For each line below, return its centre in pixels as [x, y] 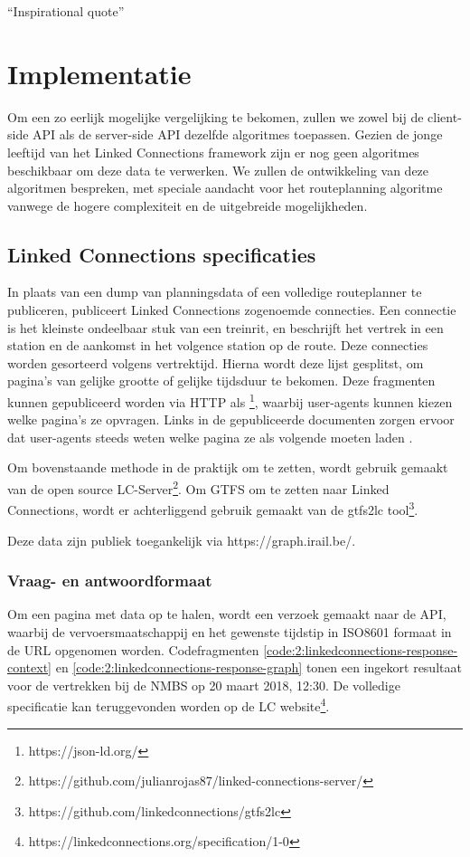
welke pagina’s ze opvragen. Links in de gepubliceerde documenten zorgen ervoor [231, 419]
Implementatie [99, 73]
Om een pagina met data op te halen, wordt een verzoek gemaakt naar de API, [227, 614]
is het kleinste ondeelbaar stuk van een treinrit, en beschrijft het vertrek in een [226, 327]
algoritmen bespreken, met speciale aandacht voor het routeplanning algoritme [225, 188]
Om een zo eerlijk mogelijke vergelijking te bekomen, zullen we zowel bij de [216, 116]
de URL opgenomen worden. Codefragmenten [133, 649]
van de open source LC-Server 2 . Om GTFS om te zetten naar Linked [198, 487]
